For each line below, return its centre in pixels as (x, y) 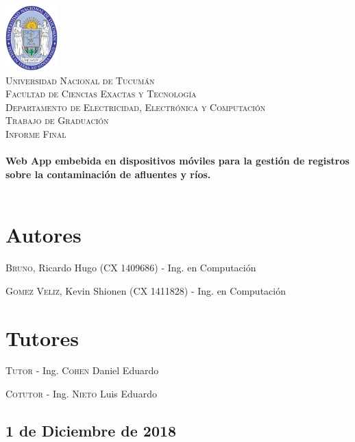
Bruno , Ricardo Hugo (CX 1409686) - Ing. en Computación (131, 268)
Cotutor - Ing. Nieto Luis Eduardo (81, 394)
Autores (44, 235)
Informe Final (36, 134)
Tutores (42, 337)
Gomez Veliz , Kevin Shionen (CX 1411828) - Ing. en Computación (146, 290)
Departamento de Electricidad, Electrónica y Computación (136, 107)
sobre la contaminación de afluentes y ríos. (108, 174)
